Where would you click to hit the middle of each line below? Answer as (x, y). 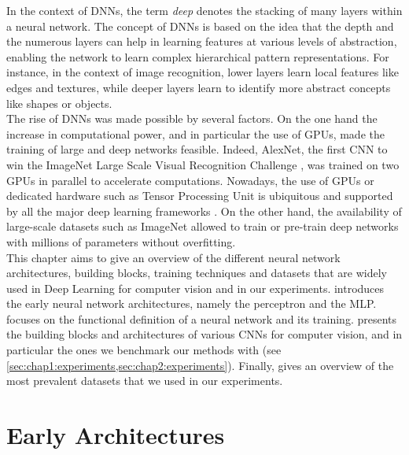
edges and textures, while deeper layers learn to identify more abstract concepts (199, 87)
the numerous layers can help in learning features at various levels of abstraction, (202, 41)
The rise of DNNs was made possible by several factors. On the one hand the (192, 118)
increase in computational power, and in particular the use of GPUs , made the (195, 133)
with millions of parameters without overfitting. (121, 241)
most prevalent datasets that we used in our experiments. (145, 381)
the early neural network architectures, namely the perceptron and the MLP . (192, 303)
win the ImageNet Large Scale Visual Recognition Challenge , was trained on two (203, 164)
